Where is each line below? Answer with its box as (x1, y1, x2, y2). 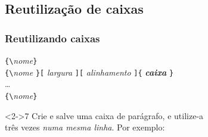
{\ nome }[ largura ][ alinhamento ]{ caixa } (5, 66, 174, 78)
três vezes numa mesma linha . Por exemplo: (5, 121, 165, 133)
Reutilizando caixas (5, 30, 100, 45)
